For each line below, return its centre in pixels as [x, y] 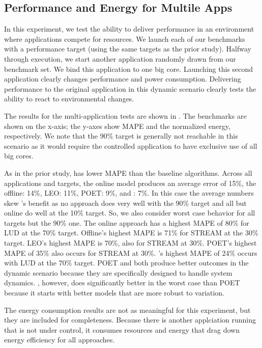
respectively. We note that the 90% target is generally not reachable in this [121, 136]
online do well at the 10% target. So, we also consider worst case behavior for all [130, 213]
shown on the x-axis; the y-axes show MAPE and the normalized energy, [117, 126]
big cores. [19, 156]
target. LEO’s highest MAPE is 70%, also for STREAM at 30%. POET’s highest [130, 243]
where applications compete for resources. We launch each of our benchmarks [125, 38]
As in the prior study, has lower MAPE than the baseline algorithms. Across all [128, 172]
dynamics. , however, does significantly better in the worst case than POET [122, 283]
